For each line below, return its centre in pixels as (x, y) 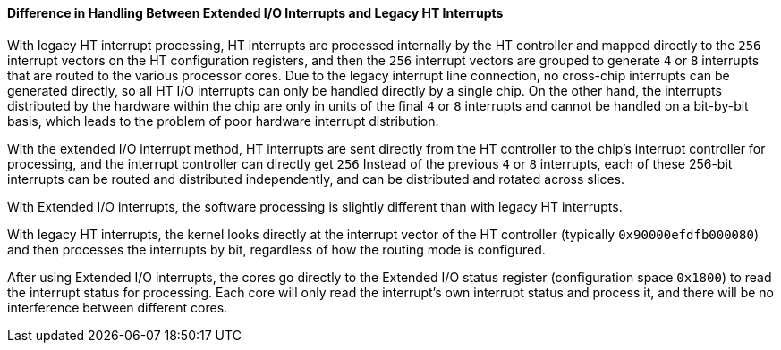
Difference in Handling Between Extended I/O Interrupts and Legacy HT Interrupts (255, 13)
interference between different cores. (118, 307)
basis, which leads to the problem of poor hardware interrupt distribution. (223, 121)
